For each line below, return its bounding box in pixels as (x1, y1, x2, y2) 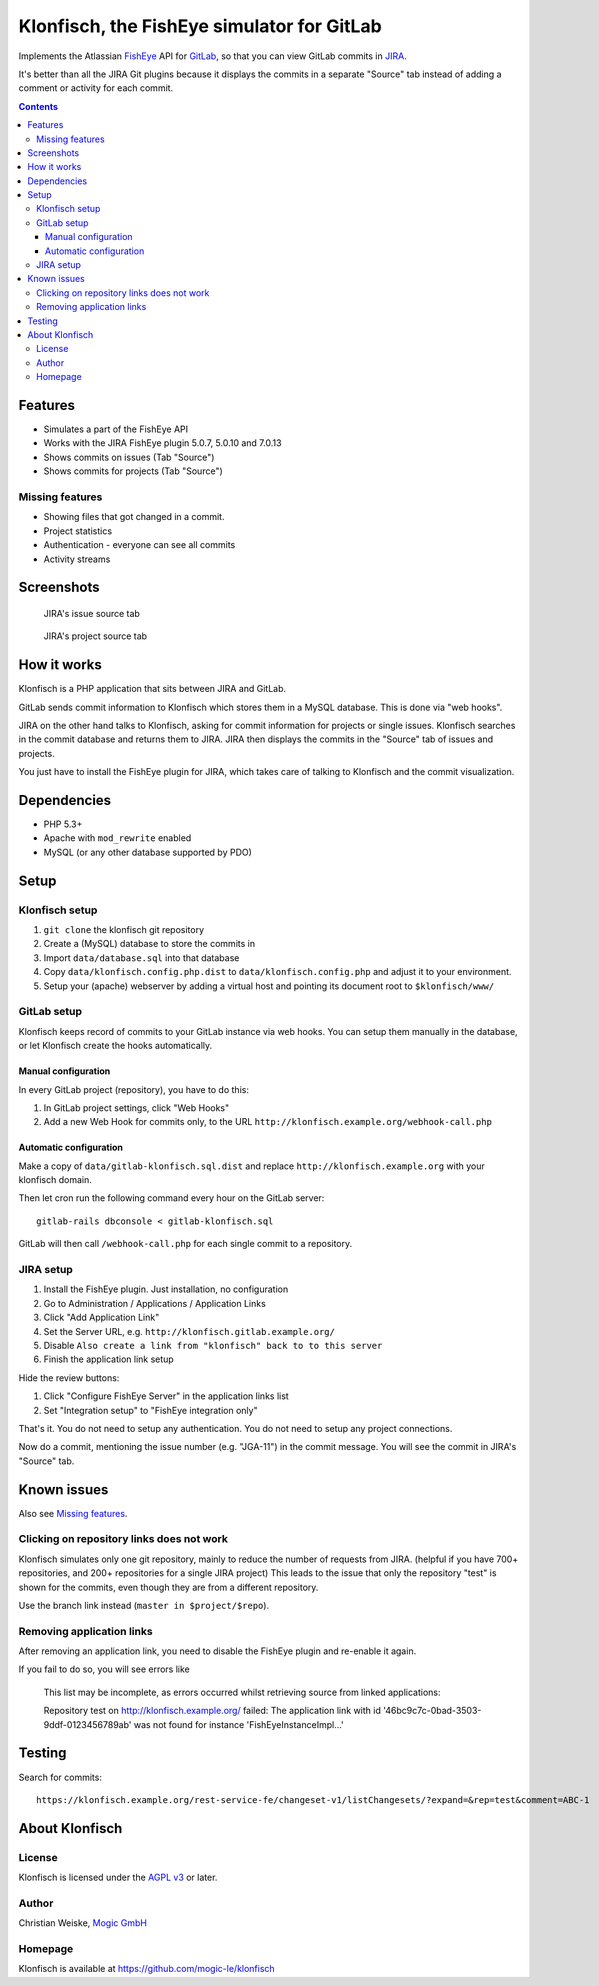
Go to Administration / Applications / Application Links (43, 1297, 267, 1309)
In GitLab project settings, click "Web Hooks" (43, 1101, 230, 1114)
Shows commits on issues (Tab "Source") (43, 451, 215, 463)
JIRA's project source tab (43, 630, 148, 642)
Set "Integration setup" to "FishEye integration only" (43, 1404, 259, 1416)
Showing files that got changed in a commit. (43, 511, 225, 523)
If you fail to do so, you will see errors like (18, 1663, 190, 1675)
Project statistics (43, 525, 113, 537)
